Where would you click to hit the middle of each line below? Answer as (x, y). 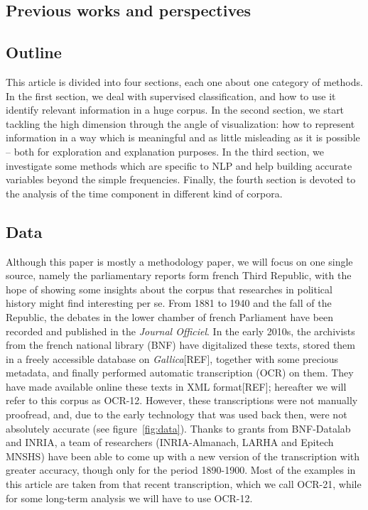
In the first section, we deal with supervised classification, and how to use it (171, 96)
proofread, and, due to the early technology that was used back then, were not (177, 414)
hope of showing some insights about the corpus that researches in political (169, 289)
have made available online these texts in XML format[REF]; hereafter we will (176, 386)
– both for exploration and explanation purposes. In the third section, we (165, 151)
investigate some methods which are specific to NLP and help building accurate (179, 165)
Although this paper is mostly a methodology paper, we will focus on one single (179, 261)
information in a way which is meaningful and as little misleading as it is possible (183, 137)
